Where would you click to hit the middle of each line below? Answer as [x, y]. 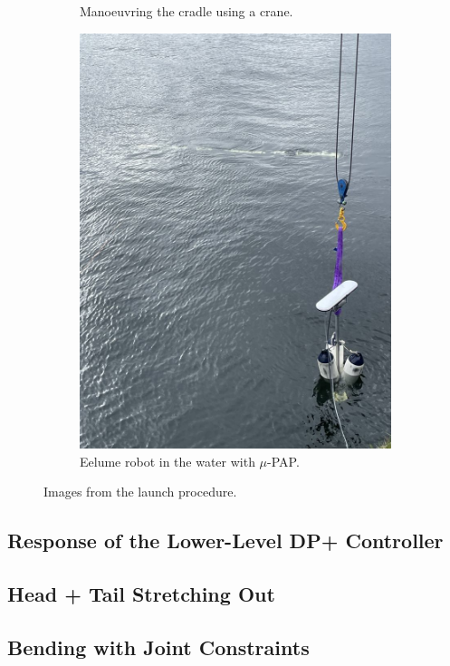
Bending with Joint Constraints [158, 647]
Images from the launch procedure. [140, 492]
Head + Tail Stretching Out [141, 594]
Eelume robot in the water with [168, 461]
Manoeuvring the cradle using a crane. [187, 11]
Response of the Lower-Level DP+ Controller [225, 541]
